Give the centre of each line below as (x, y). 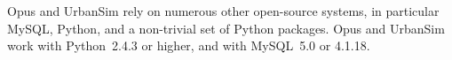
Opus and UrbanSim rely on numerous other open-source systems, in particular (223, 11)
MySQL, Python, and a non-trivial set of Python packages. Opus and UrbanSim (226, 28)
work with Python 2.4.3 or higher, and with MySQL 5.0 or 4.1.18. (189, 45)
